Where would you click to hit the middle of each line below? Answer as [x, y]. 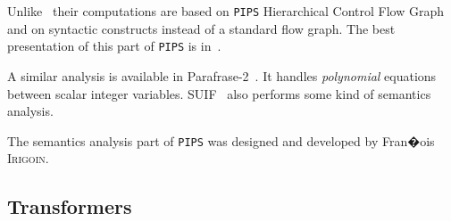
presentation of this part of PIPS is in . [114, 46]
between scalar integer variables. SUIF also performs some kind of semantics [219, 93]
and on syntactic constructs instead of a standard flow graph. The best [201, 28]
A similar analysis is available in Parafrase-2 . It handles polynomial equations [222, 75]
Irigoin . [28, 158]
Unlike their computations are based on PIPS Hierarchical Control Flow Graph [226, 11]
